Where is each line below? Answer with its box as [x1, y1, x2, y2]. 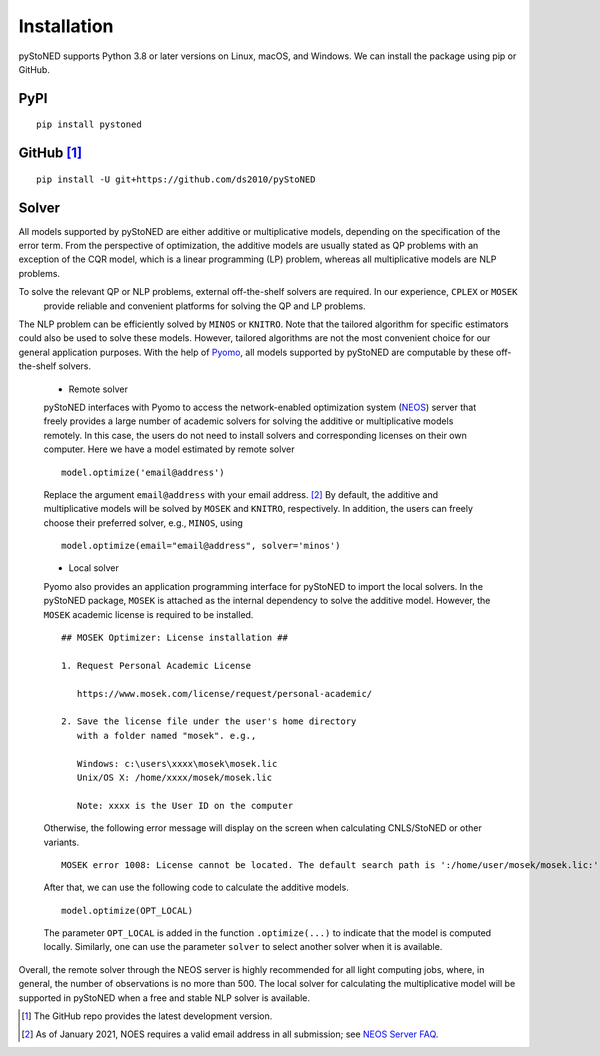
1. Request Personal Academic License [61, 660, 252, 671]
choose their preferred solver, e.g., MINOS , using [43, 516, 244, 529]
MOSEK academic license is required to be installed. [43, 608, 254, 620]
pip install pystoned [36, 119, 142, 130]
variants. [43, 836, 80, 848]
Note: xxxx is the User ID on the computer [76, 800, 294, 811]
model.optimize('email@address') [61, 466, 225, 478]
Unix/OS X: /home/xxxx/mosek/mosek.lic [76, 771, 273, 783]
